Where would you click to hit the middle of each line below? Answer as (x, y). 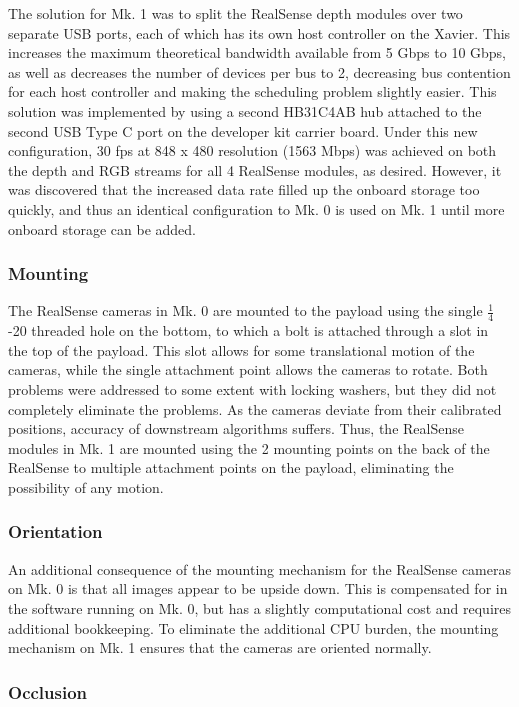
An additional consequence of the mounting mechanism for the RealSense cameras (259, 568)
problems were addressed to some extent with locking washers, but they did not (252, 388)
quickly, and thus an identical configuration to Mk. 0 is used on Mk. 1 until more (256, 208)
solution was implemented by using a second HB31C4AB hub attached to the (245, 110)
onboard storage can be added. (102, 228)
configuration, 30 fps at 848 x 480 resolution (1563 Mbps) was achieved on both (252, 150)
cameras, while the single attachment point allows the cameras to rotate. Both (248, 369)
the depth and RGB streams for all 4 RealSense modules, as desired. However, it (255, 169)
